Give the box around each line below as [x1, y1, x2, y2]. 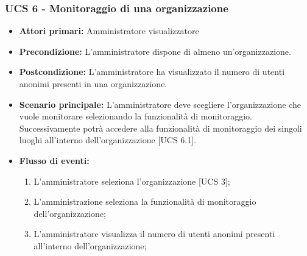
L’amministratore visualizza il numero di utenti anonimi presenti [34, 227, 275, 240]
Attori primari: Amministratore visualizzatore [19, 24, 199, 37]
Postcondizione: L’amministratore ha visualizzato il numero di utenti [19, 65, 285, 78]
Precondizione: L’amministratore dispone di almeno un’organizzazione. [19, 44, 291, 57]
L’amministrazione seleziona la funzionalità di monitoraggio [34, 195, 256, 208]
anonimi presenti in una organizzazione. [19, 77, 168, 90]
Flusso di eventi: [19, 154, 90, 166]
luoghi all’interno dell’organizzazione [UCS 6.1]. [19, 133, 197, 146]
